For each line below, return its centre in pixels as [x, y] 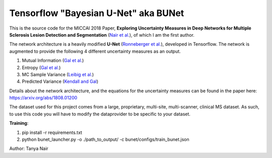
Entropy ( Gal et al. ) [41, 67]
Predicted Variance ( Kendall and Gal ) [60, 82]
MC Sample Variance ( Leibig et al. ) [58, 74]
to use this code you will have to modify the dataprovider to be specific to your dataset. [100, 114]
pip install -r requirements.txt [52, 132]
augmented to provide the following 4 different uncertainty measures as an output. [95, 51]
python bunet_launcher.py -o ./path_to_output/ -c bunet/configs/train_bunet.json [106, 139]
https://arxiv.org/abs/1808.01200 [43, 98]
